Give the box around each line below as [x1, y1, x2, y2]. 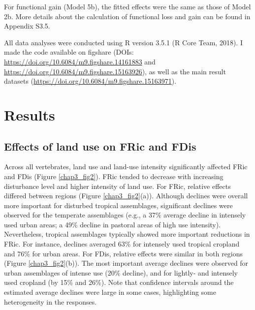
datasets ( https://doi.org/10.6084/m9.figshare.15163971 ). [4, 76, 177, 86]
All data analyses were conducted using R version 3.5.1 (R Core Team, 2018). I [4, 37, 243, 47]
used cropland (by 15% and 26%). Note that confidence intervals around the [4, 277, 234, 287]
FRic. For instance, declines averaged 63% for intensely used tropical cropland [4, 239, 240, 249]
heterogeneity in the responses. [4, 296, 97, 307]
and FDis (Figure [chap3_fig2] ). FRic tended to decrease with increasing [4, 171, 223, 181]
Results [4, 104, 55, 124]
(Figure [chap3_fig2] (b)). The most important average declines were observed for [4, 258, 249, 268]
